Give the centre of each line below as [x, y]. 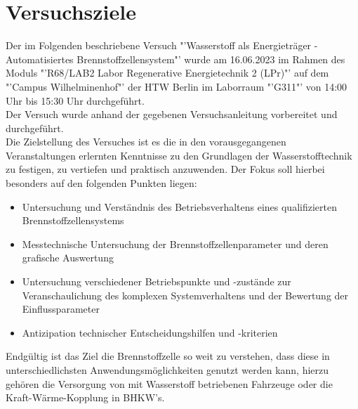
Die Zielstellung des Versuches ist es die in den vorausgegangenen [146, 142]
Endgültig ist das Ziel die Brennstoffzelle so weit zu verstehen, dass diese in [168, 356]
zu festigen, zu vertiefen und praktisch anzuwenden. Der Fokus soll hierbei [165, 169]
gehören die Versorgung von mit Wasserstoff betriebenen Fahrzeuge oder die [169, 383]
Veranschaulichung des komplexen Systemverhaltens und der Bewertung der [185, 295]
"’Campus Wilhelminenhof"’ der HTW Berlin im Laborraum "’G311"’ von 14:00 [177, 86]
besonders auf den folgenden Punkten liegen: [101, 183]
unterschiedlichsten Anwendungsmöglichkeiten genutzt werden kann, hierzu [167, 370]
